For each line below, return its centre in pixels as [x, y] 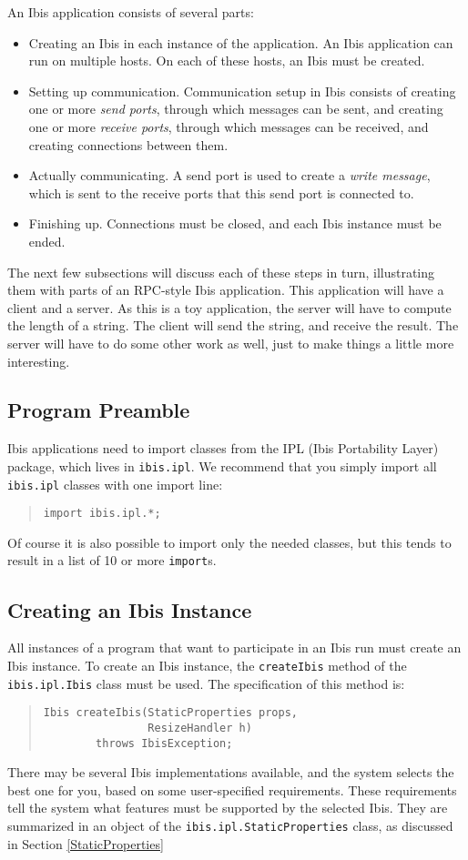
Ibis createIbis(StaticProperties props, [170, 713]
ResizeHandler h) [200, 728]
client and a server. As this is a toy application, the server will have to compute [229, 307]
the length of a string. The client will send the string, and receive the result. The [233, 325]
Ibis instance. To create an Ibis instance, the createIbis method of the [207, 665]
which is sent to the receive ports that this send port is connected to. [221, 192]
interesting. [39, 361]
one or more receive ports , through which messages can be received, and [229, 126]
